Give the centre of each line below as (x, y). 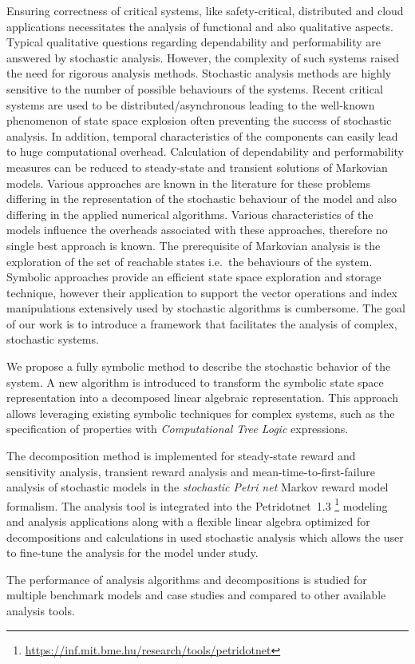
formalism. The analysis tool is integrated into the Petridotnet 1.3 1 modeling (197, 504)
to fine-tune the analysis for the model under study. (132, 553)
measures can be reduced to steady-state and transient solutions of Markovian (197, 167)
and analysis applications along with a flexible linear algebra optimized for (188, 521)
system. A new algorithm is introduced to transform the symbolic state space (195, 382)
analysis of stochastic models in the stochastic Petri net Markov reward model (198, 487)
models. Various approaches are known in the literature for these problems (189, 183)
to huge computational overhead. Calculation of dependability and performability (205, 151)
